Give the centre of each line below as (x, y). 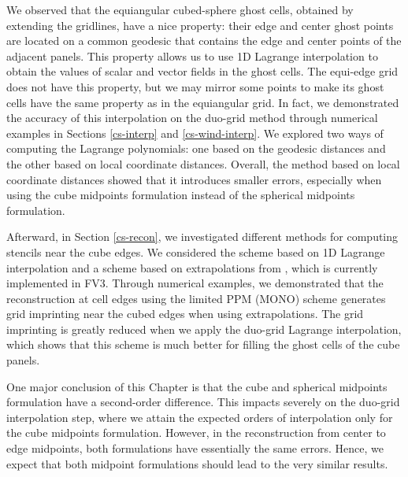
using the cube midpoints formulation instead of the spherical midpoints (181, 195)
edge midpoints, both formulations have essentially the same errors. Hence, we (195, 448)
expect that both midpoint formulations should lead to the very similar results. (197, 463)
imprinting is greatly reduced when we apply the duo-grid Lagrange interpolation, (204, 329)
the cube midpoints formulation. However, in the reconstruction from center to (196, 433)
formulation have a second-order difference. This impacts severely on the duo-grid (203, 402)
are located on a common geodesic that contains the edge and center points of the (204, 41)
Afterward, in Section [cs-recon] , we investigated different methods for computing (202, 237)
